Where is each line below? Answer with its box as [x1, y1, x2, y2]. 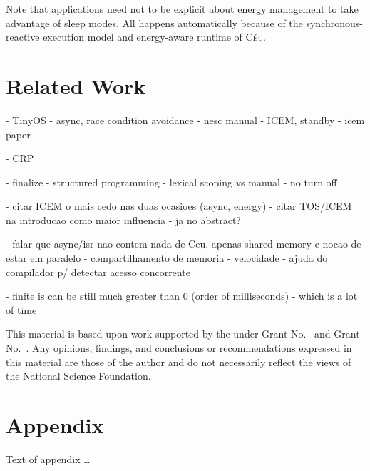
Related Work [6, 71, 146, 100]
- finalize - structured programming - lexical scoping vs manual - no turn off [6, 174, 337, 189]
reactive [6, 29, 40, 44]
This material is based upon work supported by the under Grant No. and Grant [6, 326, 360, 341]
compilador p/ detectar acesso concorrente [6, 264, 190, 279]
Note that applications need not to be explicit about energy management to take [6, 1, 359, 16]
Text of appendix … [6, 451, 91, 466]
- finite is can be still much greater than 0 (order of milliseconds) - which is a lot [6, 288, 358, 303]
